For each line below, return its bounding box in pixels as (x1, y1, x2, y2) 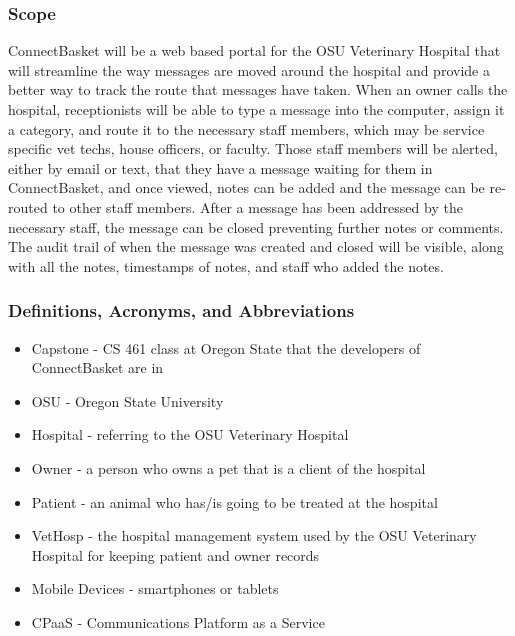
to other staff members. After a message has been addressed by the (52, 196, 463, 217)
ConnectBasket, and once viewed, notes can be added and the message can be (8, 177, 485, 198)
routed (8, 196, 48, 217)
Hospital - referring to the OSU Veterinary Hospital (31, 424, 349, 445)
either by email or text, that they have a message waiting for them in (8, 157, 433, 178)
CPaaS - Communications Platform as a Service (31, 611, 325, 632)
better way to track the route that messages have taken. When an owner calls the (8, 79, 508, 100)
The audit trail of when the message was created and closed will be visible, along (8, 236, 504, 257)
